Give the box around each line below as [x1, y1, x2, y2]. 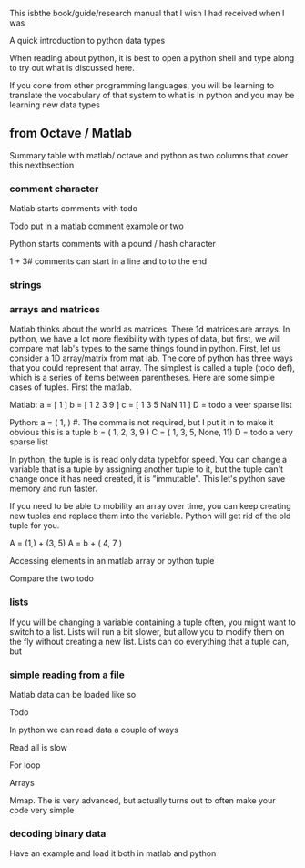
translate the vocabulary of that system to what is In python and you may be [9, 90, 295, 100]
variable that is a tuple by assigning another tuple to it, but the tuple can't [9, 464, 284, 475]
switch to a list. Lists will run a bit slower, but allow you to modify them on [9, 626, 285, 637]
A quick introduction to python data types [9, 36, 166, 46]
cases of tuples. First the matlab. [9, 382, 133, 393]
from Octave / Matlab [9, 126, 133, 141]
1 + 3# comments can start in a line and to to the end [9, 256, 208, 267]
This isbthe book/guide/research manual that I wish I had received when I [9, 8, 285, 18]
